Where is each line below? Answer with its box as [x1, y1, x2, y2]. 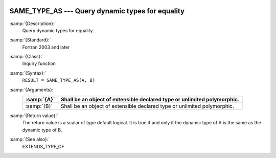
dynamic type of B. [22, 127, 62, 133]
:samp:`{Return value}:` [9, 112, 59, 119]
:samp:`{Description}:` [9, 20, 56, 27]
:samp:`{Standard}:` [9, 37, 51, 43]
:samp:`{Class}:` [9, 54, 43, 60]
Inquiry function [22, 60, 56, 66]
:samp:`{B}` [25, 103, 53, 110]
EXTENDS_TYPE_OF [22, 143, 65, 149]
